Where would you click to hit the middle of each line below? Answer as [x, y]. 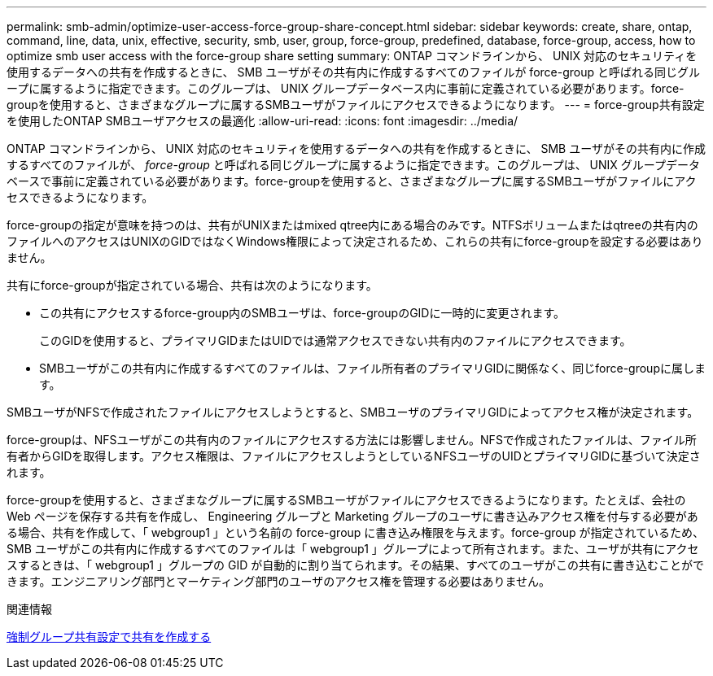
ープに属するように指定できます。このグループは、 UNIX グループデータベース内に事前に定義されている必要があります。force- [346, 88]
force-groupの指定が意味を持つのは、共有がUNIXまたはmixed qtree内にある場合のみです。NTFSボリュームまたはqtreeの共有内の [352, 225]
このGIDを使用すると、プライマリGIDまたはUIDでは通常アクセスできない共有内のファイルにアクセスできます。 [335, 340]
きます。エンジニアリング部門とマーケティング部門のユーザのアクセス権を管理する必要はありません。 [279, 581]
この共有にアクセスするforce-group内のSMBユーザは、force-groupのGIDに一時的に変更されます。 [302, 313]
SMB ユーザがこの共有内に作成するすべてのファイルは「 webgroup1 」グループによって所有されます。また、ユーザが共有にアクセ [353, 549]
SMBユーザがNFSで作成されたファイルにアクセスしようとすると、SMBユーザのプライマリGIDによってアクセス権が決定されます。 [353, 412]
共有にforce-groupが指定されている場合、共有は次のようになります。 [192, 285]
